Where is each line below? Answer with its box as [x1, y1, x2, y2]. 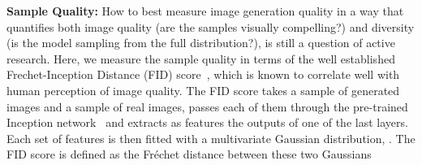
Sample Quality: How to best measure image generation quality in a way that [6, 2, 404, 19]
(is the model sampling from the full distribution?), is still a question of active [6, 34, 395, 51]
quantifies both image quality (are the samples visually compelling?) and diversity [6, 18, 415, 35]
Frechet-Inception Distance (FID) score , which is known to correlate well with [6, 66, 400, 83]
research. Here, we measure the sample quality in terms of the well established [6, 50, 395, 67]
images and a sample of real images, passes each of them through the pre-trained [6, 98, 408, 115]
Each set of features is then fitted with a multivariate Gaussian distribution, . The [6, 129, 416, 146]
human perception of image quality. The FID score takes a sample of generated [6, 81, 400, 98]
